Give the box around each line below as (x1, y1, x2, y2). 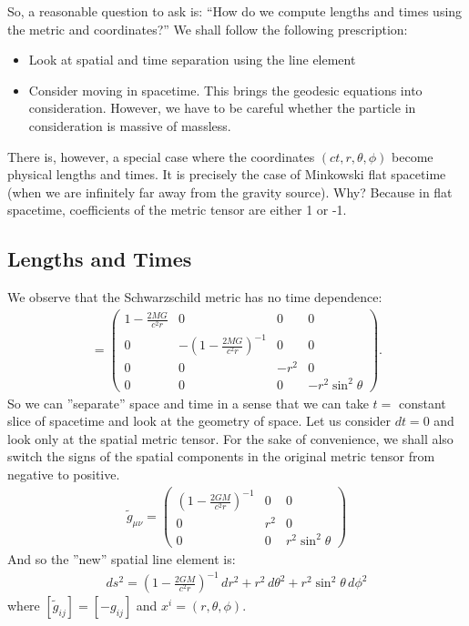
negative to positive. (7, 465, 120, 484)
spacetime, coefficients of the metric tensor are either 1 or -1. (7, 200, 347, 219)
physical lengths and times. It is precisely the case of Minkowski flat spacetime (7, 165, 446, 184)
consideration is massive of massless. (28, 116, 231, 135)
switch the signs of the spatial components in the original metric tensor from (7, 447, 435, 466)
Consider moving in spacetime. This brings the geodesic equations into (28, 80, 423, 99)
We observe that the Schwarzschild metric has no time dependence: (7, 288, 382, 307)
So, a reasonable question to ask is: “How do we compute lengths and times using (7, 2, 463, 20)
